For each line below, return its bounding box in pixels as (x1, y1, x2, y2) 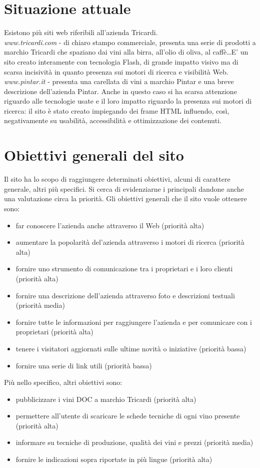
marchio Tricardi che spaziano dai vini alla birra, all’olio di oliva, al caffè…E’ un (4, 47, 248, 57)
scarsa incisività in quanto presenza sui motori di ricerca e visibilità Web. (4, 66, 228, 77)
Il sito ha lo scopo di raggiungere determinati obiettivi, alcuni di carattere (4, 174, 230, 184)
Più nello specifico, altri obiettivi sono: (4, 377, 122, 387)
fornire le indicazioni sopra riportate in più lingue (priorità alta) (15, 454, 212, 464)
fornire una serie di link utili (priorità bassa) (15, 360, 152, 370)
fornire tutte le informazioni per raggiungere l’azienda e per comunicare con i (15, 316, 252, 327)
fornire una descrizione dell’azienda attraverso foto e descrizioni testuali (15, 290, 235, 300)
